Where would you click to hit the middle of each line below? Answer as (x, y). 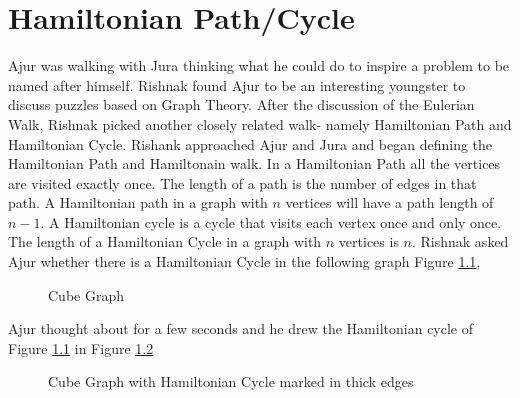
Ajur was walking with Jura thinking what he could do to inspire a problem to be (259, 65)
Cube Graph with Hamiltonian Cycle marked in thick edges (231, 381)
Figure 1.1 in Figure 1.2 (81, 347)
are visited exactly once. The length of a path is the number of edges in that (242, 182)
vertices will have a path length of (389, 202)
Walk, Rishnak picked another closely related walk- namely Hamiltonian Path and (260, 123)
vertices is (368, 241)
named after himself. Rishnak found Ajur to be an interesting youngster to (237, 84)
